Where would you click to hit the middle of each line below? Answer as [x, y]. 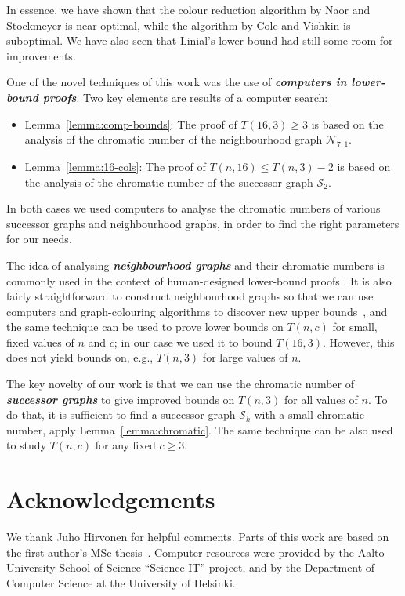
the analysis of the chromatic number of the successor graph [169, 182]
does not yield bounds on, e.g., [80, 357]
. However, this [359, 342]
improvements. [41, 55]
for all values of [321, 399]
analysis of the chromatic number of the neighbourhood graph [174, 139]
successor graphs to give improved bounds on [121, 399]
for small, [355, 327]
